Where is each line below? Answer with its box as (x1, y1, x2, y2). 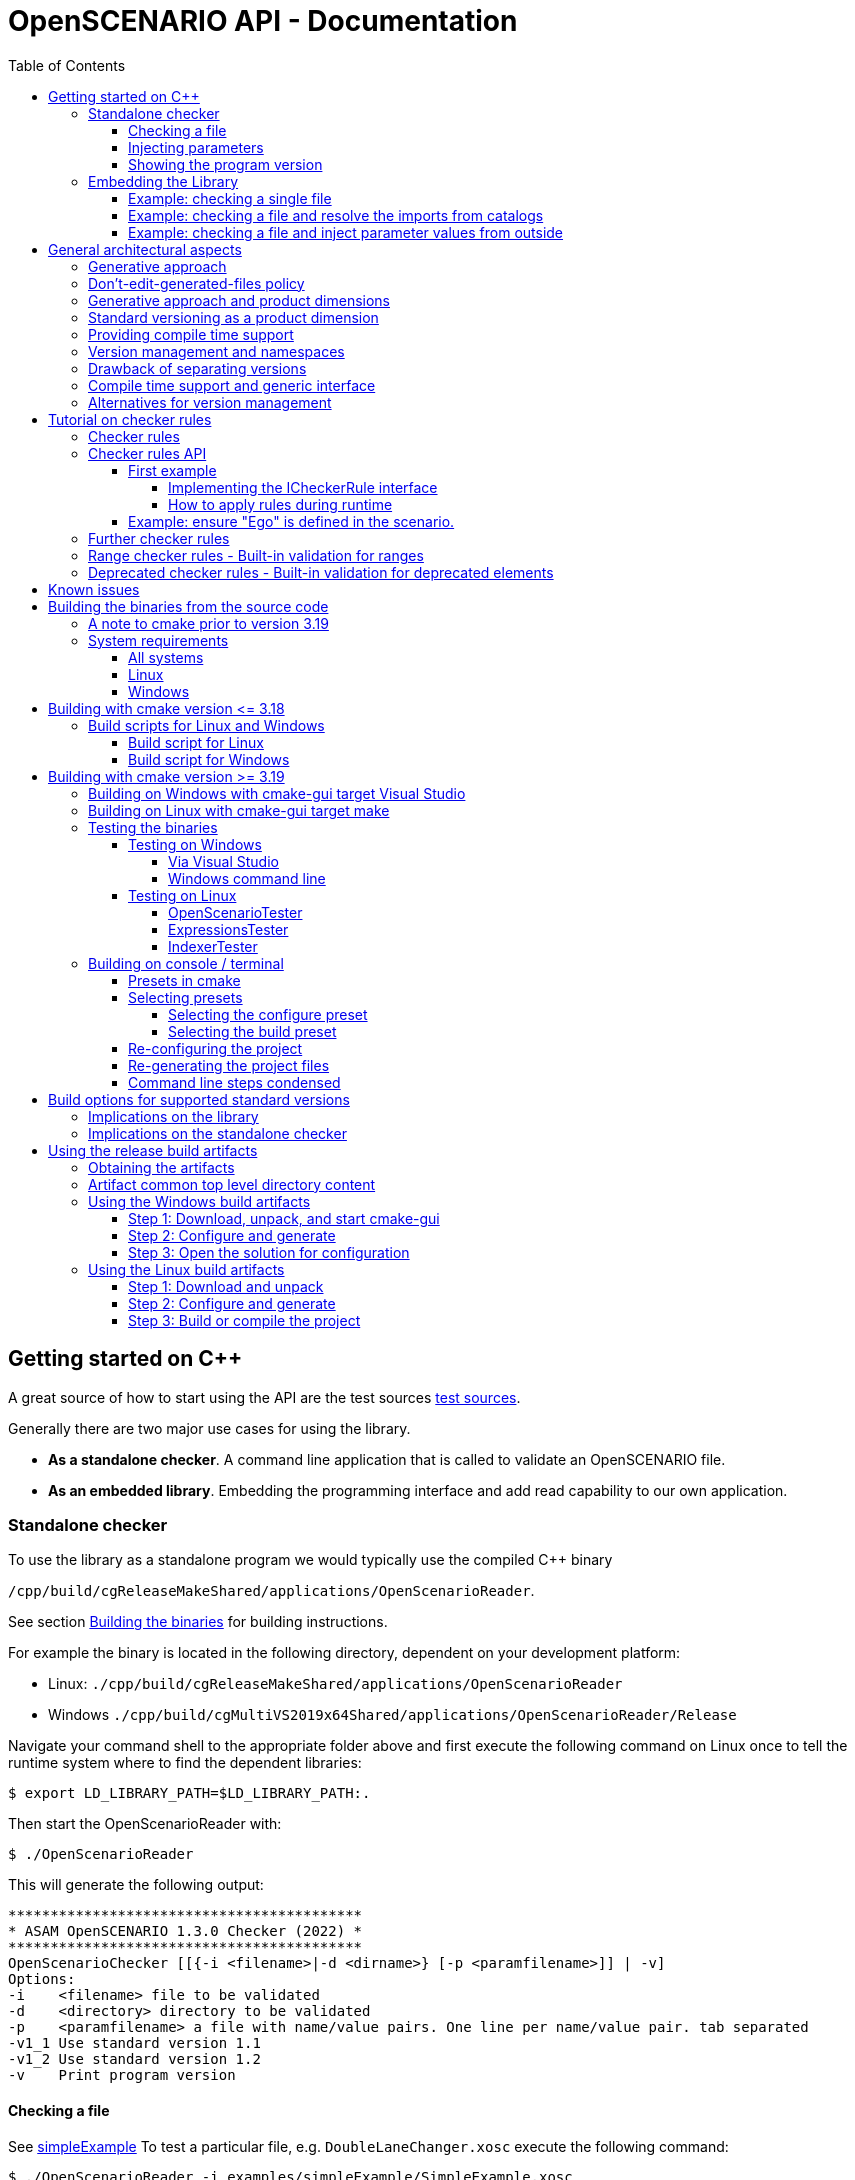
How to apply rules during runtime (168, 495, 393, 513)
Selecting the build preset (168, 1022, 337, 1040)
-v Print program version (8, 2067, 236, 2084)
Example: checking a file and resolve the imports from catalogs (128, 206, 544, 224)
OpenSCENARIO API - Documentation (8, 4, 518, 38)
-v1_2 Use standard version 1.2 (8, 2051, 261, 2068)
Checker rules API (88, 444, 207, 462)
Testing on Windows (128, 835, 262, 853)
